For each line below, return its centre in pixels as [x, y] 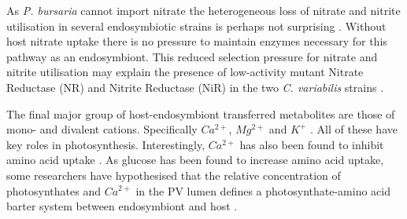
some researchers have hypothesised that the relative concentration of [174, 175]
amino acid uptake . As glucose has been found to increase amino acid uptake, [195, 160]
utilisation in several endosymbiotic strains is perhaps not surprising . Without [196, 26]
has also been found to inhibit [312, 144]
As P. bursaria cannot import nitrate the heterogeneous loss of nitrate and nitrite [203, 10]
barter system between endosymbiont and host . [122, 206]
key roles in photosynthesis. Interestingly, [106, 144]
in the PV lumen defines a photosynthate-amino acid [263, 190]
